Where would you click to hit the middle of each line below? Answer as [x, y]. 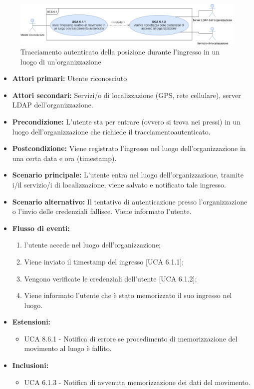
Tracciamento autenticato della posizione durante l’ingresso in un [120, 51]
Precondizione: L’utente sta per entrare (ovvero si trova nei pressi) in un [127, 121]
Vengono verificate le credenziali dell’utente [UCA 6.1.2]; [111, 278]
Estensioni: [31, 322]
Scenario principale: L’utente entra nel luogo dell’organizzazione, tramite [128, 175]
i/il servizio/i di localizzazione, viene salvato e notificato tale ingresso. [119, 184]
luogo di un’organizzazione [61, 61]
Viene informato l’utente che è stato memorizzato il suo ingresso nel [128, 295]
